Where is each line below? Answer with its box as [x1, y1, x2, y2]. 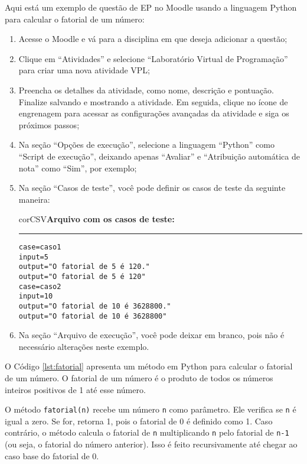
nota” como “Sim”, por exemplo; [18, 161, 137, 174]
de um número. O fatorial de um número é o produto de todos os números [5, 371, 273, 384]
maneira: [18, 193, 50, 205]
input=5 [18, 252, 48, 261]
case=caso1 [18, 242, 61, 251]
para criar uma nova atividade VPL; [18, 64, 150, 76]
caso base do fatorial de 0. [5, 449, 99, 462]
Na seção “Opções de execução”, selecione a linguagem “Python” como [18, 138, 275, 151]
